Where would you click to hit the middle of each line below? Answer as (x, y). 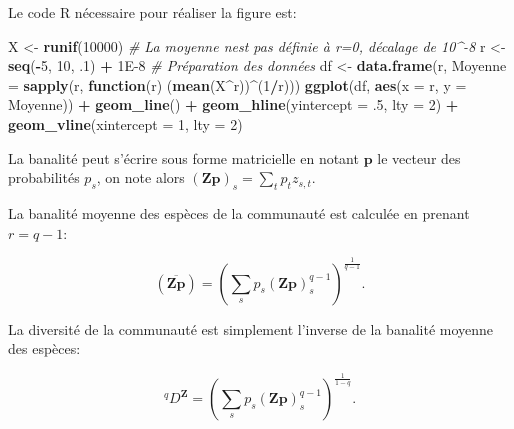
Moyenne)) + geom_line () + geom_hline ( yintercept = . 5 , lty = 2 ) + (233, 104)
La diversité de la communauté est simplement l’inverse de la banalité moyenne (251, 328)
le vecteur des (419, 157)
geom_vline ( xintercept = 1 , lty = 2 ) (125, 123)
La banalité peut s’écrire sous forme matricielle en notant (183, 157)
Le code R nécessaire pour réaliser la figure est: (152, 12)
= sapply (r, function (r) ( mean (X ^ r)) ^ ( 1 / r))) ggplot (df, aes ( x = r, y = (237, 84)
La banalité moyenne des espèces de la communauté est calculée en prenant (239, 212)
